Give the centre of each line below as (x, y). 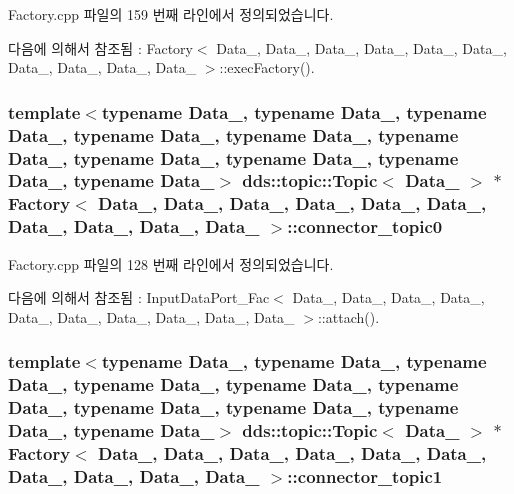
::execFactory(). (267, 67)
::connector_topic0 (365, 226)
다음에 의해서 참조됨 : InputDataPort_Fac (139, 297)
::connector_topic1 (365, 475)
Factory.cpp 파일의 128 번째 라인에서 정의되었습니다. (171, 263)
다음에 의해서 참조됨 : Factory (100, 47)
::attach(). (348, 316)
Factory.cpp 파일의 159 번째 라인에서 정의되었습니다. (171, 14)
